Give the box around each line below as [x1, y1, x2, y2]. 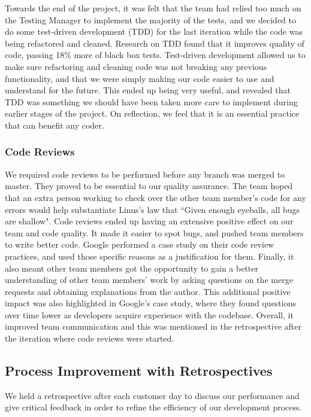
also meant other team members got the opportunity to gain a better [5, 261, 259, 274]
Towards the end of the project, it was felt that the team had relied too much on [5, 2, 301, 14]
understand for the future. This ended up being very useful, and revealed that [5, 84, 291, 96]
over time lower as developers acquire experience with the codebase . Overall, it [5, 308, 294, 321]
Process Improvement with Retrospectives [5, 361, 273, 380]
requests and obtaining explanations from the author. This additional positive [5, 285, 291, 297]
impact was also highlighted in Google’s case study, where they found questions [5, 297, 297, 309]
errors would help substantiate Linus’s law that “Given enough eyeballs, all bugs [5, 203, 300, 215]
